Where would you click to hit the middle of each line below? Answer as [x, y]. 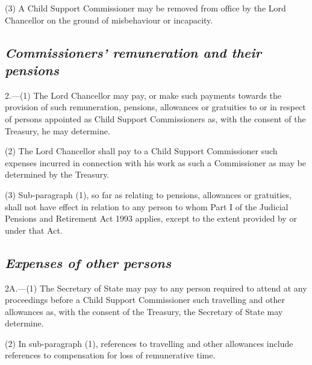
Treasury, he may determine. [58, 130]
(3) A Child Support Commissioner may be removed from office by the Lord [145, 8]
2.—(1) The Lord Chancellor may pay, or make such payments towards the [143, 95]
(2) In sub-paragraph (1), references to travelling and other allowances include [149, 343]
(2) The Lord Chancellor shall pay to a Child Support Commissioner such [141, 151]
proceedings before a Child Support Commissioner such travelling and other [145, 300]
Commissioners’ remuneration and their [133, 52]
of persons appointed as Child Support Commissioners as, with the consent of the [155, 118]
